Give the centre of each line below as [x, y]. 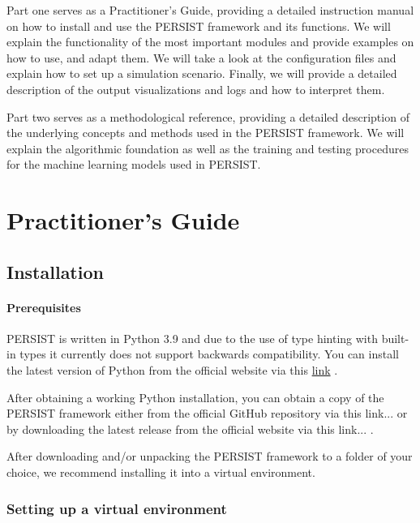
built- [395, 338]
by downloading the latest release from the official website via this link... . [190, 429]
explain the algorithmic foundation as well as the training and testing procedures [208, 148]
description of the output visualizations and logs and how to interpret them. [196, 89]
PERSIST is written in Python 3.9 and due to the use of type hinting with [192, 338]
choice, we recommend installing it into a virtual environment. [161, 472]
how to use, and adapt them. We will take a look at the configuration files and [201, 57]
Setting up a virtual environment [117, 508]
